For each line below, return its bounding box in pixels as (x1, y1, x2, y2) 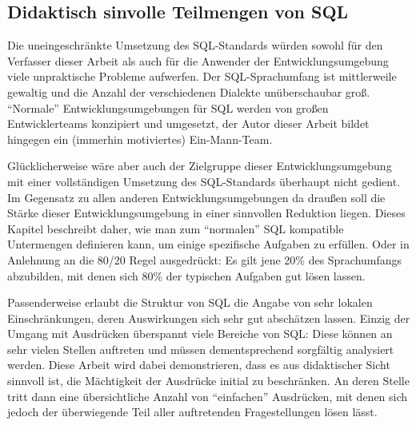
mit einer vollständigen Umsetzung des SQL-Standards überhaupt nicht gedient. (7, 173, 401, 189)
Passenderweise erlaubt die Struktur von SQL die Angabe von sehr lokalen (7, 294, 373, 311)
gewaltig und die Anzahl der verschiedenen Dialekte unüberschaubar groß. (7, 83, 370, 100)
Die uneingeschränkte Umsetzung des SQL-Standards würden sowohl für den (7, 37, 383, 54)
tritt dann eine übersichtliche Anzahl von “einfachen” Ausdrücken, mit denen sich (7, 387, 408, 404)
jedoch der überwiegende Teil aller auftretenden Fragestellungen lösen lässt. (7, 403, 378, 420)
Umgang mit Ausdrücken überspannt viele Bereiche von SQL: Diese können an (7, 325, 393, 342)
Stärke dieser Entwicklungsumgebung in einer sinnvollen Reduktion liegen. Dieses (7, 205, 406, 221)
